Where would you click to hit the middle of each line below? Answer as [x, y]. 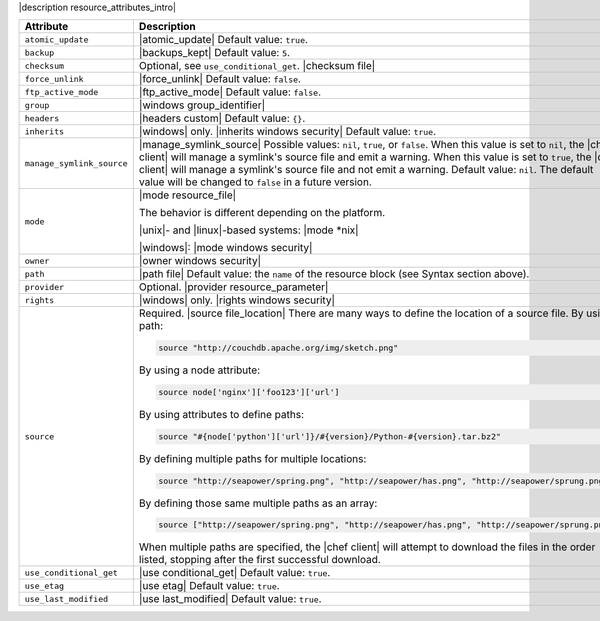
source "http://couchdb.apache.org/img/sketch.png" [278, 348]
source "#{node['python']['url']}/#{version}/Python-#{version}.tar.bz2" [330, 436]
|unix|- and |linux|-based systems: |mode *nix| [248, 230]
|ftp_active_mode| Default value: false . [230, 92]
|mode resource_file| [187, 195]
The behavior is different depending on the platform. [262, 213]
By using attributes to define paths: [221, 414]
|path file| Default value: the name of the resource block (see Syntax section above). [334, 274]
